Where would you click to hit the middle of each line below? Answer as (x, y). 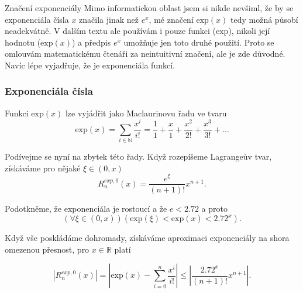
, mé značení (171, 19)
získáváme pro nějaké (43, 168)
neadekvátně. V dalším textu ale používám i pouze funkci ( (110, 31)
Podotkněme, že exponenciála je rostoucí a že (86, 208)
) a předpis (92, 42)
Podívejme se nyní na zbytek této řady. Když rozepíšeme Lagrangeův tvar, (138, 156)
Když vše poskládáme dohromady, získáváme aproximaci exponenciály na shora (147, 238)
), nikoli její (249, 31)
